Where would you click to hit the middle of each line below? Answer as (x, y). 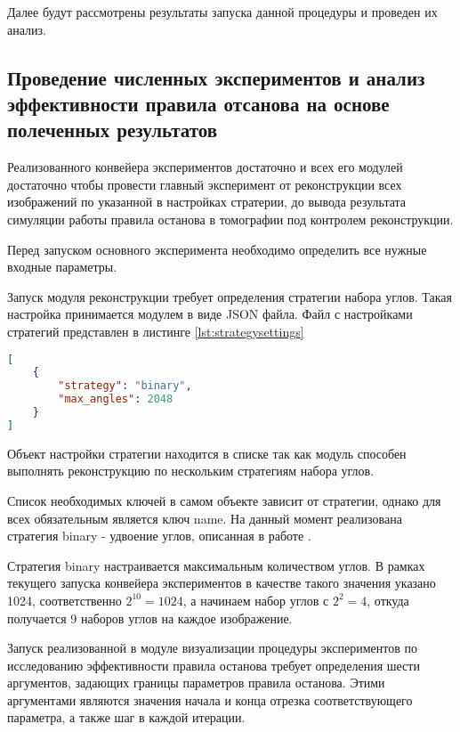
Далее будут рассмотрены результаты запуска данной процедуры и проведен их (222, 12)
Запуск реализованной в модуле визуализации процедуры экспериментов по (212, 648)
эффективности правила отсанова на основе (198, 103)
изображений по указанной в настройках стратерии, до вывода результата (207, 202)
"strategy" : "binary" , (125, 386)
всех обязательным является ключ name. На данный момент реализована (205, 518)
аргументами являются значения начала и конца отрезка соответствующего (210, 699)
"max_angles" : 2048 (116, 399)
